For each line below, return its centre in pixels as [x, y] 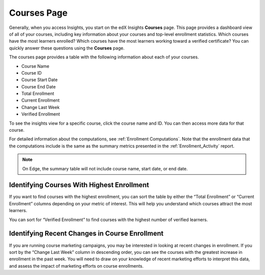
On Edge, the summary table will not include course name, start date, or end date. [105, 168]
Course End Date [39, 86]
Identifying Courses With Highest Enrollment [79, 185]
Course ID [31, 73]
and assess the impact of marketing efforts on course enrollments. [76, 266]
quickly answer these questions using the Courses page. [67, 48]
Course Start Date [40, 80]
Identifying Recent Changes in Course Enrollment [86, 234]
